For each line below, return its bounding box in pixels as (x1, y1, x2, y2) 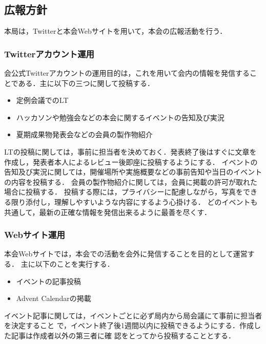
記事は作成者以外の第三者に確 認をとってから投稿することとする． (11, 330, 236, 340)
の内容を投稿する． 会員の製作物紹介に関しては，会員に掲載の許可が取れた (4, 176, 257, 187)
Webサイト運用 (4, 228, 65, 241)
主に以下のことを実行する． (21, 258, 114, 269)
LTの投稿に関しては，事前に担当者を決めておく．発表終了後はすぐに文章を (4, 146, 257, 157)
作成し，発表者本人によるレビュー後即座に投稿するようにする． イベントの (4, 156, 258, 167)
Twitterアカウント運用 (4, 47, 94, 60)
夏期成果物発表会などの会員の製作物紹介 (16, 129, 153, 140)
